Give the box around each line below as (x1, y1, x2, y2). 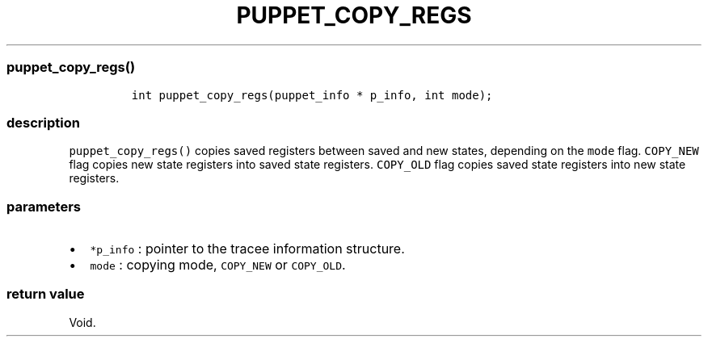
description (6, 114, 80, 131)
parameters (6, 198, 81, 215)
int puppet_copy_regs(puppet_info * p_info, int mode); (131, 88, 493, 102)
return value (6, 286, 85, 303)
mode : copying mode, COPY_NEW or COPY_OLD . (90, 257, 346, 273)
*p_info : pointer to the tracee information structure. (90, 241, 405, 257)
